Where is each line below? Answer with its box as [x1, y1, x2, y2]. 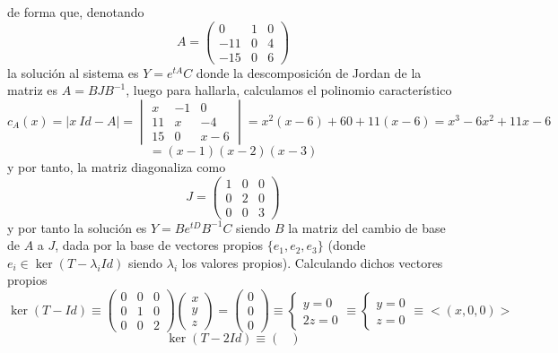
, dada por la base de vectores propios [55, 236, 264, 254]
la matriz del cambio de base [288, 218, 446, 237]
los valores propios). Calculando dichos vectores [181, 253, 443, 271]
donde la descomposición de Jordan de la [196, 63, 422, 82]
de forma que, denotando [7, 3, 144, 21]
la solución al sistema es [7, 63, 139, 82]
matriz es [7, 81, 58, 99]
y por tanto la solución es [7, 218, 147, 237]
